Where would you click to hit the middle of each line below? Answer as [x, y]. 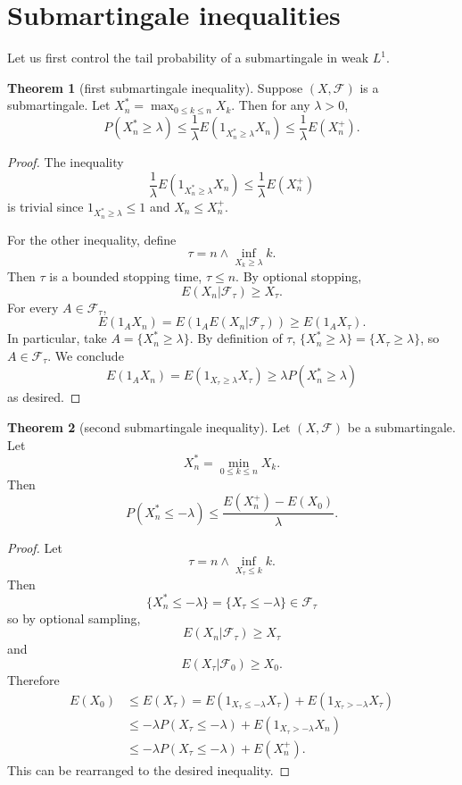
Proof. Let [35, 547]
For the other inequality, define [92, 239]
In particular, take [57, 338]
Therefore [33, 680]
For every [33, 307]
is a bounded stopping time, [126, 276]
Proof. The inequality [66, 161]
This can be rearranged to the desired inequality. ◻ [149, 769]
